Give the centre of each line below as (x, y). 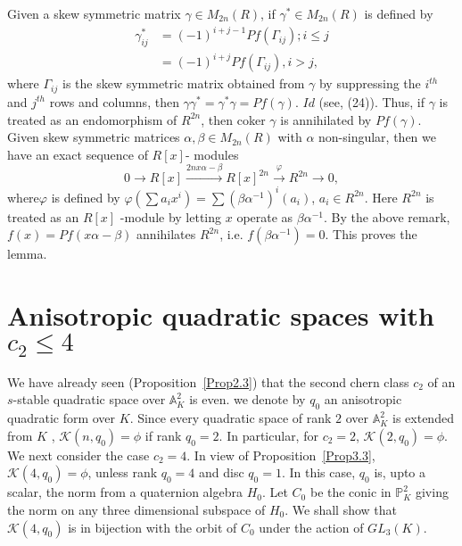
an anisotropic (363, 399)
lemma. (27, 254)
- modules (212, 154)
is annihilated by (326, 119)
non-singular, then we (377, 137)
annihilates (166, 234)
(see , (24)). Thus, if (371, 101)
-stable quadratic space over (89, 399)
